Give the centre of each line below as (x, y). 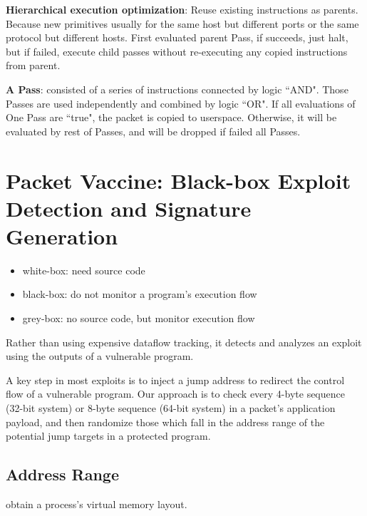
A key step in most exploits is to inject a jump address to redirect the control (175, 380)
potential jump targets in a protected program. (108, 436)
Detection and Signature (129, 208)
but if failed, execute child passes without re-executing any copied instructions (177, 51)
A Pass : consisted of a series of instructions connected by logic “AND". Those (177, 89)
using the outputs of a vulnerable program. (100, 356)
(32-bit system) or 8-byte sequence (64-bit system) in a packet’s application (171, 408)
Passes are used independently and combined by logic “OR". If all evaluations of (181, 103)
